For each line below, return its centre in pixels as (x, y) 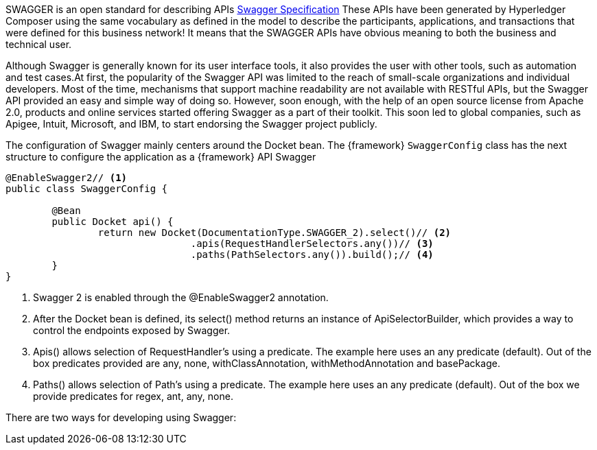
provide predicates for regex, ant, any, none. (133, 396)
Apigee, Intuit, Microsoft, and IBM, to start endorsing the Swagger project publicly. (191, 124)
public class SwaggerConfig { (87, 189)
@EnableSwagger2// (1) (67, 178)
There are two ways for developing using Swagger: (121, 417)
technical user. (39, 44)
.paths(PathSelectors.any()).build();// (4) (312, 254)
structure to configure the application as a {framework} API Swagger (161, 157)
